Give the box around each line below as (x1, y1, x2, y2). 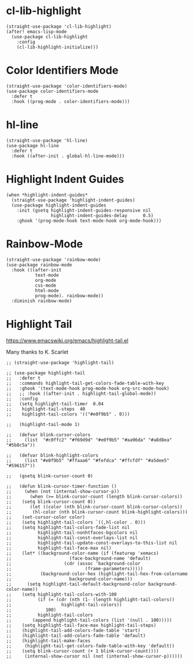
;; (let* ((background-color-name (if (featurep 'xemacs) (6, 550, 159, 556)
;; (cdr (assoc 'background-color (6, 560, 141, 566)
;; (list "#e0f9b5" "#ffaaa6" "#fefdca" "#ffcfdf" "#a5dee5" (6, 457, 169, 463)
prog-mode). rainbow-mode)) (35, 292, 104, 298)
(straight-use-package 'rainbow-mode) (6, 257, 101, 262)
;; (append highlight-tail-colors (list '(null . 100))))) (6, 617, 172, 623)
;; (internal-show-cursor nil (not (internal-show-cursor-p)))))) (6, 653, 183, 659)
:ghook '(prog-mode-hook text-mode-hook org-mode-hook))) (16, 218, 162, 224)
